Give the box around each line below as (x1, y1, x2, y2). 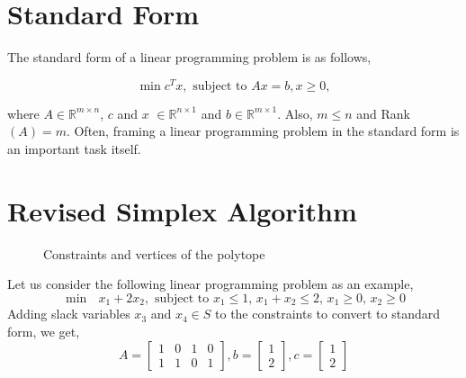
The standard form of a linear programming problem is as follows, (7, 48, 372, 67)
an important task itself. (7, 139, 141, 157)
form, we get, (7, 321, 80, 340)
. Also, (277, 103, 313, 122)
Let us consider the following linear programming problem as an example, (7, 274, 414, 293)
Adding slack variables (7, 304, 130, 323)
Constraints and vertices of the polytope (43, 244, 265, 263)
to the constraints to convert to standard (215, 304, 441, 323)
